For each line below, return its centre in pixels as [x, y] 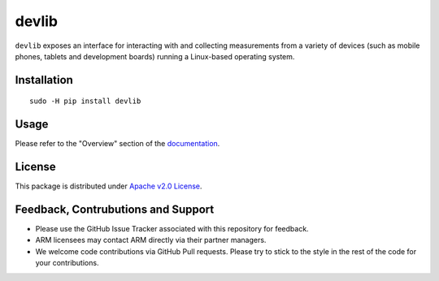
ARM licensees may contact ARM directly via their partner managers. [151, 240]
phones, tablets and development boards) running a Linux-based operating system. [155, 56]
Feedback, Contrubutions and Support [115, 209]
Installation [44, 80]
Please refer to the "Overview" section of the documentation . [117, 144]
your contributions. [67, 263]
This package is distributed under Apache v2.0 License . [109, 186]
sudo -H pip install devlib [85, 101]
